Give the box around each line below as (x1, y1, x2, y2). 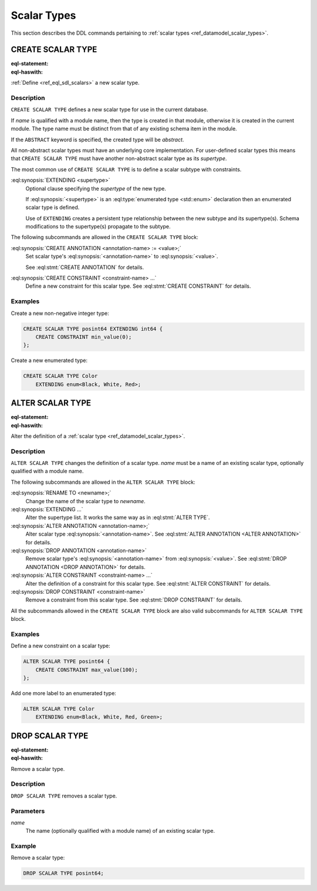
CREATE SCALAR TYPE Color (23, 373, 98, 380)
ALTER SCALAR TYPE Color (23, 706, 95, 712)
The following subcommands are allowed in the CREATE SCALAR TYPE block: (11, 234, 199, 241)
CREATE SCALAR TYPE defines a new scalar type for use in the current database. (11, 106, 208, 113)
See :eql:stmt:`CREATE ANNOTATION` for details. (25, 264, 144, 271)
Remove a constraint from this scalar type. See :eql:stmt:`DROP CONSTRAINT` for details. (25, 596, 242, 603)
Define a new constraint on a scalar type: (11, 642, 111, 650)
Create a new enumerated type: (11, 357, 88, 364)
